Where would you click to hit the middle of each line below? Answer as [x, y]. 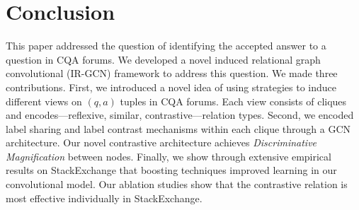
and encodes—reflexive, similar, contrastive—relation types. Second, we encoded [180, 115]
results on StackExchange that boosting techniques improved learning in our [171, 170]
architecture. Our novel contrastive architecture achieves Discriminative [161, 142]
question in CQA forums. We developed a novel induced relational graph [163, 59]
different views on [44, 101]
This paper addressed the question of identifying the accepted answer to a [166, 46]
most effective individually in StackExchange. [104, 198]
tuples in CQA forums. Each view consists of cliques [233, 101]
